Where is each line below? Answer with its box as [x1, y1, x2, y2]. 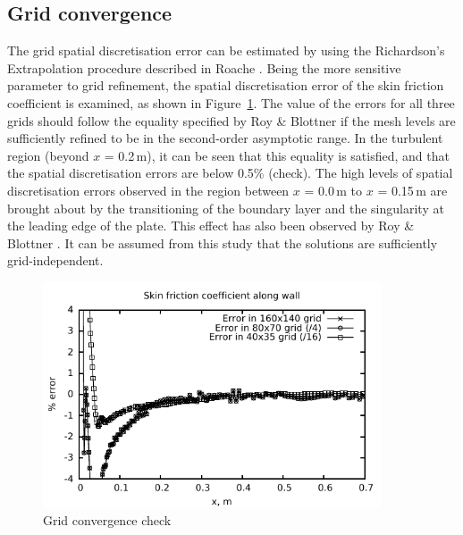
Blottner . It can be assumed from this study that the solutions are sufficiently [7, 233, 438, 252]
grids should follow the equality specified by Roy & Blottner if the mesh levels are [7, 111, 456, 130]
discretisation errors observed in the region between [7, 180, 290, 199]
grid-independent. [7, 251, 104, 270]
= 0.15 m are [377, 180, 448, 199]
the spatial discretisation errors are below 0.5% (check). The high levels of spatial [7, 163, 453, 182]
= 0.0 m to [304, 180, 363, 199]
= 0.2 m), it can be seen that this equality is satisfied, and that [104, 146, 450, 164]
